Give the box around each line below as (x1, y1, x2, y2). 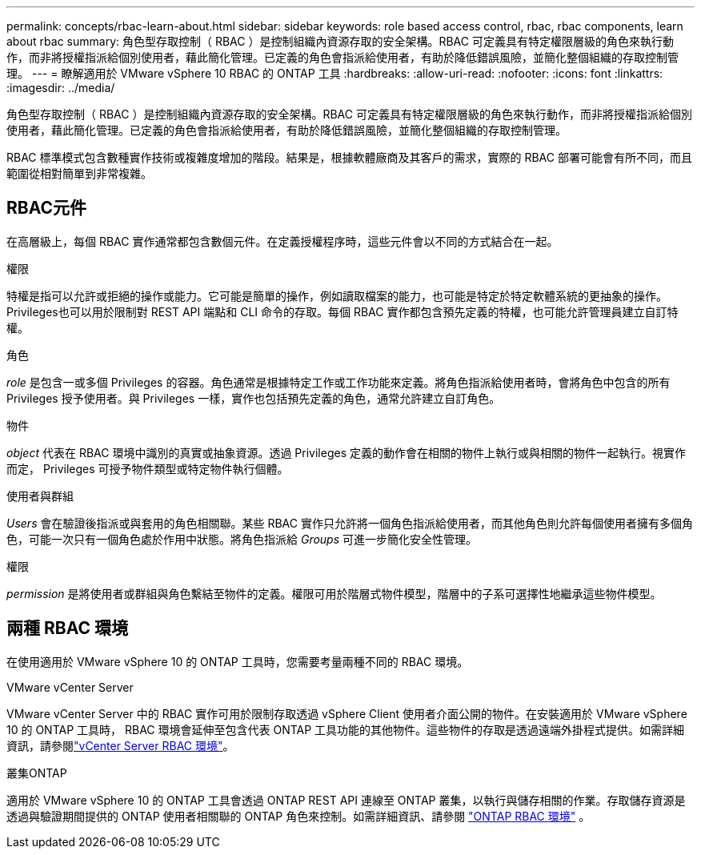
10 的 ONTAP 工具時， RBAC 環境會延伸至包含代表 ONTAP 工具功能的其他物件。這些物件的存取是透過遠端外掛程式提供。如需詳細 (6, 722, 685, 737)
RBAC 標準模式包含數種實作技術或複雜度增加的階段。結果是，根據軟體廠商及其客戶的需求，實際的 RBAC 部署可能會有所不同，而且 (6, 151, 692, 164)
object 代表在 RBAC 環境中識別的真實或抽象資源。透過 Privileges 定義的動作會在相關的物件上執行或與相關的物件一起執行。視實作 (6, 445, 686, 460)
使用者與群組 (6, 488, 74, 503)
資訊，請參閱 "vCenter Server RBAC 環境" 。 (6, 738, 234, 753)
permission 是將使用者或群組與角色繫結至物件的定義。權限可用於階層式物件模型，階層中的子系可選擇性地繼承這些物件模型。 (6, 586, 662, 600)
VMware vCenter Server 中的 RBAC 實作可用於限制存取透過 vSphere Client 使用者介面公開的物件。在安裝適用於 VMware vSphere (6, 706, 687, 721)
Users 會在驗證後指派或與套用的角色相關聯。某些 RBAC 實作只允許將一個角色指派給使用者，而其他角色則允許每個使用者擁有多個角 (6, 516, 693, 530)
